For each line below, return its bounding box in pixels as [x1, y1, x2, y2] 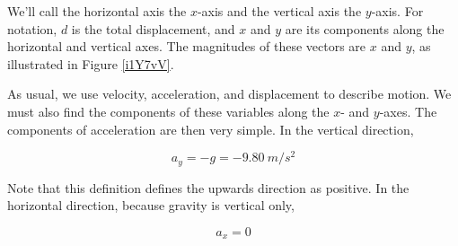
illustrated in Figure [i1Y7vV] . [7, 54, 174, 73]
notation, [7, 19, 57, 38]
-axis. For [371, 2, 424, 20]
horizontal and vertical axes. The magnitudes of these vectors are [7, 37, 366, 56]
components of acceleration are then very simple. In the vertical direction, [7, 119, 414, 138]
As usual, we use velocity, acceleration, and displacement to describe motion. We [7, 84, 452, 103]
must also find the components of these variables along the [7, 101, 330, 120]
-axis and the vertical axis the [197, 2, 362, 20]
